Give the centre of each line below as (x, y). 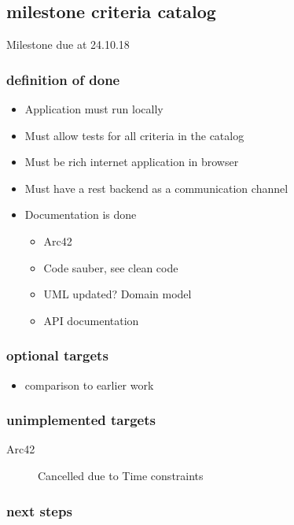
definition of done (63, 79)
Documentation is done (81, 214)
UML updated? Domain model (118, 294)
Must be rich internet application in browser (132, 162)
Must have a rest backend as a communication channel (156, 188)
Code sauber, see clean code (111, 267)
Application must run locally (94, 109)
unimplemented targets (81, 420)
